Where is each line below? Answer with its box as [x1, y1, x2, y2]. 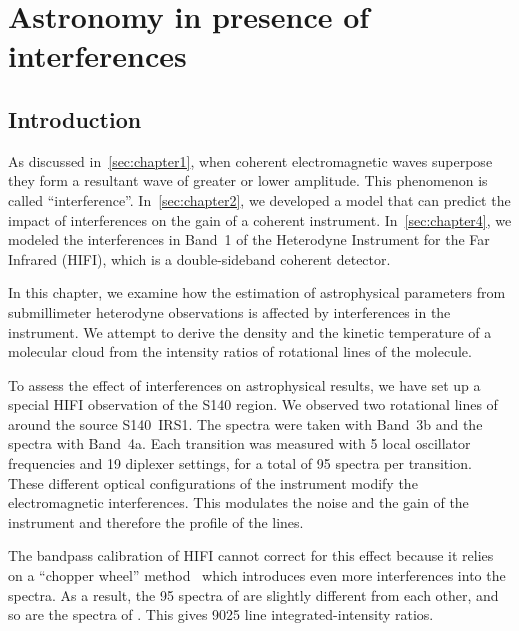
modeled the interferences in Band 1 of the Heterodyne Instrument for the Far [8, 229, 490, 250]
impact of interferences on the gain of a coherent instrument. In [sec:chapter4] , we [8, 209, 512, 230]
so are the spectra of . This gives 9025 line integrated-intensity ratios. [8, 604, 434, 625]
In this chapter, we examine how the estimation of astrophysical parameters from [8, 282, 506, 303]
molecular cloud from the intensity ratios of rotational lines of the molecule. [8, 341, 472, 362]
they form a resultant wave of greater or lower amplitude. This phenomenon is [8, 170, 488, 191]
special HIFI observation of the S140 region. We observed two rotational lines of [8, 394, 498, 415]
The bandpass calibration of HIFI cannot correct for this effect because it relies [8, 545, 494, 566]
